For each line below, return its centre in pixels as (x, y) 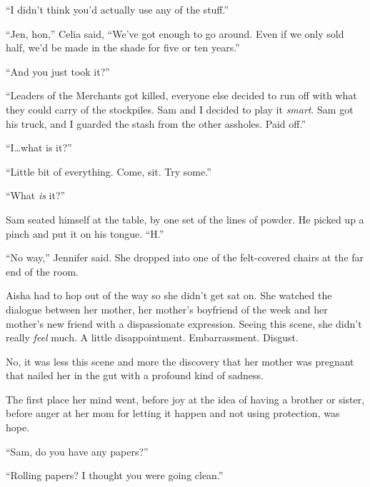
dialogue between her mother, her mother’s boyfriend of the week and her (167, 309)
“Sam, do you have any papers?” (77, 451)
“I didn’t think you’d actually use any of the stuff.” (117, 9)
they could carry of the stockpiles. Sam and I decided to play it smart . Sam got (180, 109)
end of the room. (42, 271)
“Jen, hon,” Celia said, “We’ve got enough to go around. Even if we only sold (175, 33)
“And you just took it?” (58, 71)
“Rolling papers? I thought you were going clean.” (115, 475)
